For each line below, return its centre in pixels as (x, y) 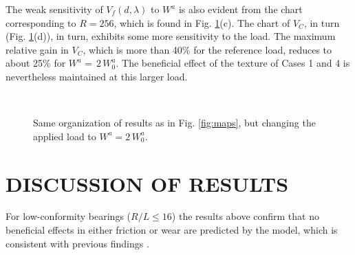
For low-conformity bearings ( (68, 216)
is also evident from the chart (240, 9)
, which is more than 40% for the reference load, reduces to (207, 49)
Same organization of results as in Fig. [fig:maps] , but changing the (174, 123)
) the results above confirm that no (245, 216)
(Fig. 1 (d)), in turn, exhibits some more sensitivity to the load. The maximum (171, 36)
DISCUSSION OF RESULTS (147, 183)
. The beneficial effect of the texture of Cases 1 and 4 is (233, 63)
